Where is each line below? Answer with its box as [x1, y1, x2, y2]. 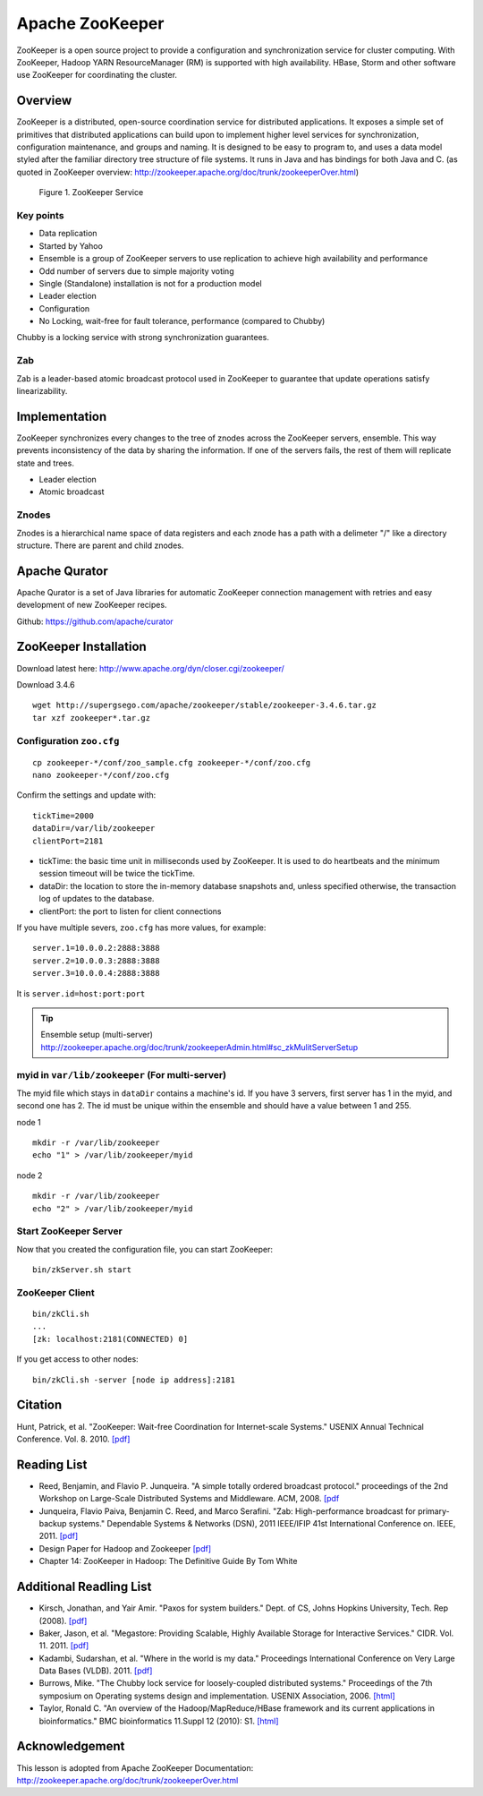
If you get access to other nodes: [16, 1354, 139, 1364]
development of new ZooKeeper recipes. [16, 600, 167, 611]
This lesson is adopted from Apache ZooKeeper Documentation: [16, 1762, 254, 1773]
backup [38, 1518, 67, 1529]
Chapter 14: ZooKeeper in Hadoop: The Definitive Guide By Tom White [38, 1556, 298, 1567]
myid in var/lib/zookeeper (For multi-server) [16, 1068, 227, 1081]
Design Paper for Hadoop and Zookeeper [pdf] [38, 1543, 212, 1553]
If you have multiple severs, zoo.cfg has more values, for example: [16, 922, 267, 933]
